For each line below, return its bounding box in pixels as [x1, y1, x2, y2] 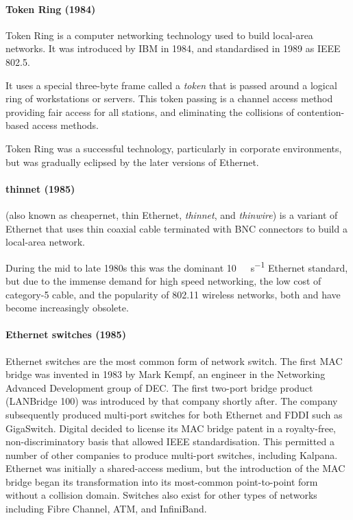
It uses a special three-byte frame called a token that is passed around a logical [5, 78, 337, 92]
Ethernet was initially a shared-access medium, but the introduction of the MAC [5, 461, 345, 475]
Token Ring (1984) [5, 1, 96, 16]
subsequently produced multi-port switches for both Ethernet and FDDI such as [5, 407, 343, 421]
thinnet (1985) [5, 181, 75, 196]
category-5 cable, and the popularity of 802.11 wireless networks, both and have [5, 287, 341, 301]
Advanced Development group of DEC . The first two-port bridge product [5, 380, 313, 394]
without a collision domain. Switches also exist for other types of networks [5, 488, 317, 502]
